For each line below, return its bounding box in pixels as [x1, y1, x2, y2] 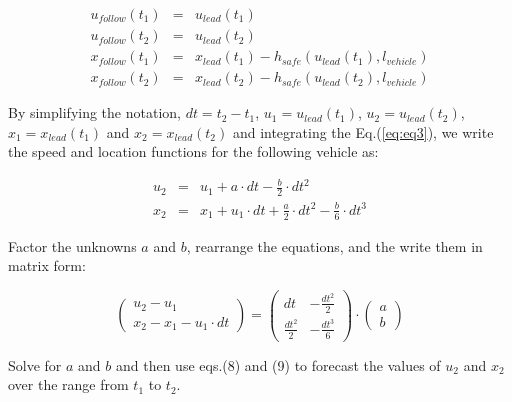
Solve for [8, 354, 62, 375]
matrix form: [8, 255, 86, 276]
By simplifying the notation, [8, 102, 181, 123]
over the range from [8, 374, 129, 395]
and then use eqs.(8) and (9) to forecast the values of [115, 354, 441, 375]
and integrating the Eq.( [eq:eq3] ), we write [232, 121, 494, 142]
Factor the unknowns [8, 235, 137, 256]
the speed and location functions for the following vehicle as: [8, 141, 379, 162]
